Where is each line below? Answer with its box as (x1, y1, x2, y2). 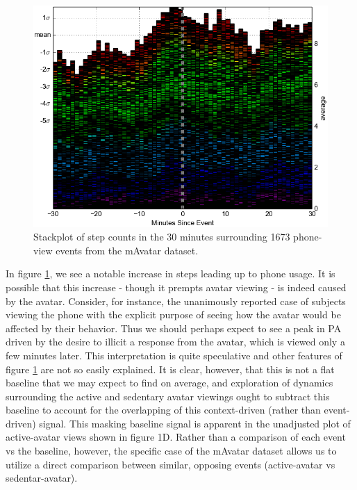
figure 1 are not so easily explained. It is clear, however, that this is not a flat (6, 361, 335, 376)
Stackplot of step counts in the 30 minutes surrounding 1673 (33, 229, 290, 244)
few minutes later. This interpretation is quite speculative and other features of (6, 348, 342, 362)
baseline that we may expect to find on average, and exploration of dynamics (6, 375, 333, 390)
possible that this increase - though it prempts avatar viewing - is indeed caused (6, 279, 347, 294)
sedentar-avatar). (6, 471, 78, 485)
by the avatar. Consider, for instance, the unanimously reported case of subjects (6, 293, 346, 308)
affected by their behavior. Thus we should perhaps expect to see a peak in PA (6, 320, 342, 335)
